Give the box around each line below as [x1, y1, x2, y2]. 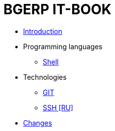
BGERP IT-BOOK [3, 1, 112, 18]
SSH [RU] [43, 103, 73, 112]
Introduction [23, 27, 62, 35]
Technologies [23, 72, 67, 81]
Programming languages [23, 42, 103, 51]
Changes [23, 118, 52, 127]
